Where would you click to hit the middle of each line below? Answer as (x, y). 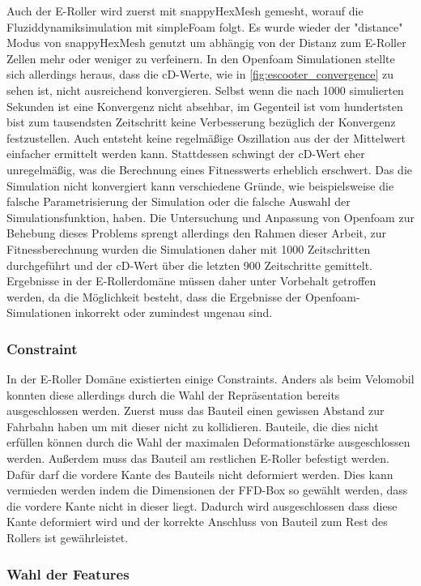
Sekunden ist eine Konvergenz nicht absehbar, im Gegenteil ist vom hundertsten (205, 106)
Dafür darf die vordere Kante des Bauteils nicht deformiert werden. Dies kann (200, 474)
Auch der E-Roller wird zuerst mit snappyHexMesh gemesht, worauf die (185, 11)
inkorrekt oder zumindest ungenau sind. (174, 312)
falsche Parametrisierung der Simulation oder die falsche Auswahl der (179, 201)
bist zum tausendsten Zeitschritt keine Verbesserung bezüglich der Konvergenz (201, 122)
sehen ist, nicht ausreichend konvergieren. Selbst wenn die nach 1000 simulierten (205, 90)
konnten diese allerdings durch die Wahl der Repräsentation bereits (173, 394)
